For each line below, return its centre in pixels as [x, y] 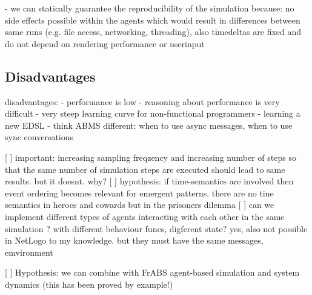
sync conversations [39, 137]
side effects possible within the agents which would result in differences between [153, 20]
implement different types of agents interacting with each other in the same [145, 216]
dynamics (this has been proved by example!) [89, 284]
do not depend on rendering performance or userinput [105, 43]
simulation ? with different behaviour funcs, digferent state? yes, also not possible [156, 228]
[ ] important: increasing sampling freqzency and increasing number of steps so [151, 157]
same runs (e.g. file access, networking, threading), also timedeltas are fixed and [153, 32]
